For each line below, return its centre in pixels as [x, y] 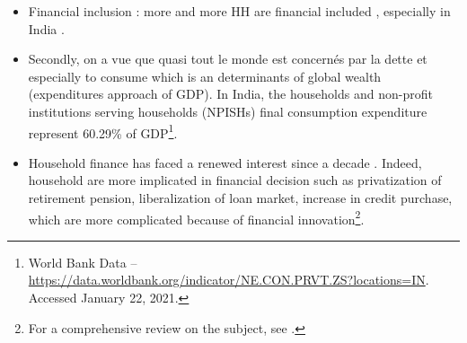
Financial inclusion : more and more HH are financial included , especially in [239, 11]
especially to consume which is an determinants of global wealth [205, 76]
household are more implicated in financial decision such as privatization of [235, 180]
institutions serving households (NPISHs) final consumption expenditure [228, 111]
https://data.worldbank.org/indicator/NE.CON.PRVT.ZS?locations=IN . [229, 280]
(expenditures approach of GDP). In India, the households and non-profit [230, 94]
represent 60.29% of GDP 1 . [103, 131]
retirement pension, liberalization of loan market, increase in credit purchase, [240, 198]
